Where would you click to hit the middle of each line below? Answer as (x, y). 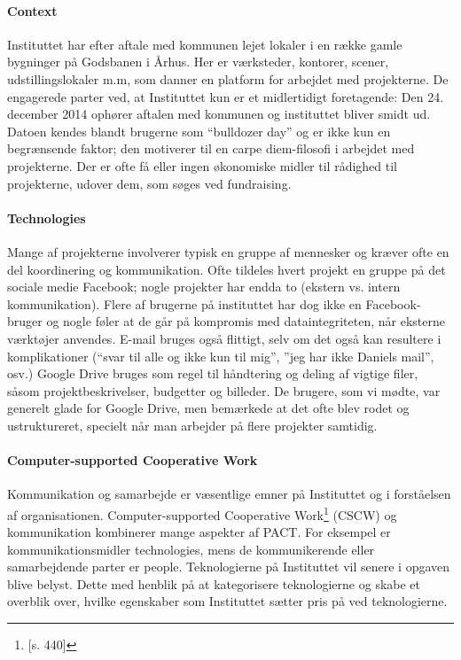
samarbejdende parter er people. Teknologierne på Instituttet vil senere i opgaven (229, 567)
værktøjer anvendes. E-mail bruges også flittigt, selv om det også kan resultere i (224, 338)
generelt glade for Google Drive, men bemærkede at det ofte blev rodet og (208, 408)
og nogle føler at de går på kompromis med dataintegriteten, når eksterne (246, 321)
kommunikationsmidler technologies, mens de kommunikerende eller (191, 549)
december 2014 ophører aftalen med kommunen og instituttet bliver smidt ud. (219, 114)
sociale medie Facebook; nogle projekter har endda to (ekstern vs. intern (204, 287)
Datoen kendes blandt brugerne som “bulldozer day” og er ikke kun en (199, 131)
